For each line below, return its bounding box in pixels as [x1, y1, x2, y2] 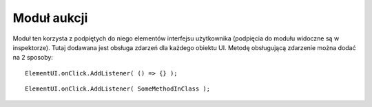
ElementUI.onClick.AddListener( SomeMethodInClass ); [25, 85, 210, 93]
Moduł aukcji [12, 10, 88, 25]
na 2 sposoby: [12, 53, 53, 62]
